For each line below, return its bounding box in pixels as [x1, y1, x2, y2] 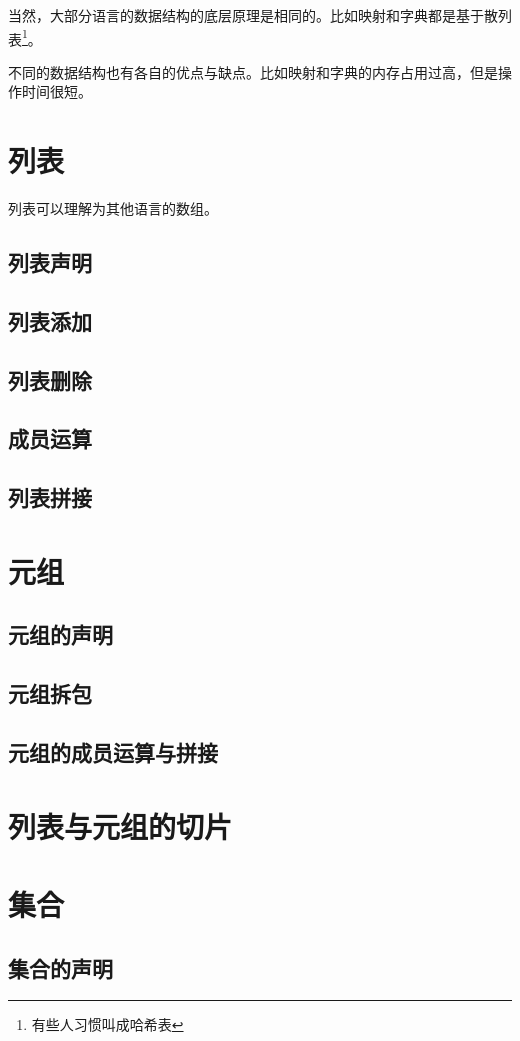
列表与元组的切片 [8, 805, 233, 846]
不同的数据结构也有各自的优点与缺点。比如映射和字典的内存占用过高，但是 [8, 61, 498, 82]
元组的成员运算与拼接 [8, 736, 218, 767]
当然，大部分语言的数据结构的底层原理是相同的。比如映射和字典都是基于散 [8, 5, 498, 25]
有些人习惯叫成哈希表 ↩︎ [31, 1014, 184, 1035]
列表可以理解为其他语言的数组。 [8, 198, 218, 219]
